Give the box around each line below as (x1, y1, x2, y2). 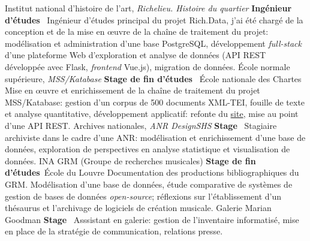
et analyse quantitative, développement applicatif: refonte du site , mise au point (5, 107, 299, 120)
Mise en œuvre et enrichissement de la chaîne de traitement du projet (5, 84, 260, 97)
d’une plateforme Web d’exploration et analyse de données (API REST (5, 49, 266, 61)
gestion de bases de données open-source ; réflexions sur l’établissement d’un (5, 189, 282, 202)
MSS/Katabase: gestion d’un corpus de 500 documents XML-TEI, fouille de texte (5, 95, 305, 108)
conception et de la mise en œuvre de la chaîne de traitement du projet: (5, 25, 269, 38)
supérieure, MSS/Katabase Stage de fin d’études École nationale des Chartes (5, 72, 302, 85)
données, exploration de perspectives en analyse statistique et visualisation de (5, 143, 290, 155)
